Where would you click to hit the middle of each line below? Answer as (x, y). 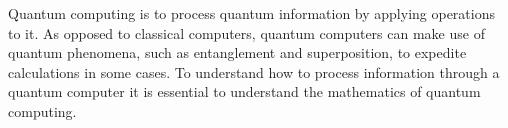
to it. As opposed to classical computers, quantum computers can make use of (246, 32)
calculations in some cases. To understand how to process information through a (254, 71)
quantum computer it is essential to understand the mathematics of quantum (244, 91)
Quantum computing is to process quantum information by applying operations (251, 13)
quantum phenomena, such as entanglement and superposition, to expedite (237, 52)
